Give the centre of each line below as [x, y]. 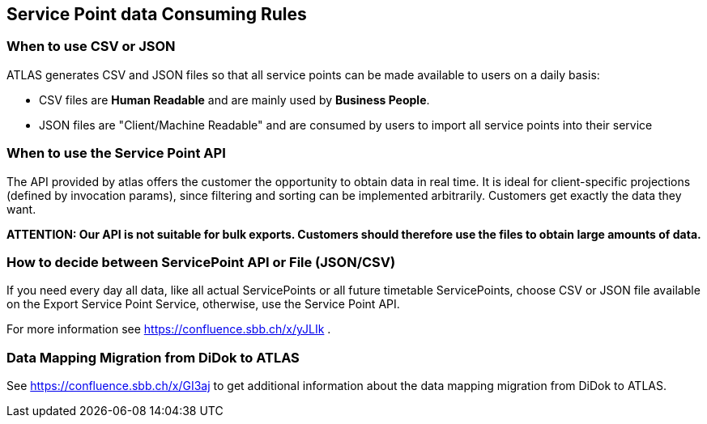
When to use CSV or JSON [91, 47]
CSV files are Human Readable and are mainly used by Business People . [234, 100]
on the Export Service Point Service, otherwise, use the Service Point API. [203, 304]
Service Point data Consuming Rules [157, 14]
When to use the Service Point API [116, 153]
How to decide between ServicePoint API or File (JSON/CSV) [201, 262]
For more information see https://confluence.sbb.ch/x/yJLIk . [169, 329]
